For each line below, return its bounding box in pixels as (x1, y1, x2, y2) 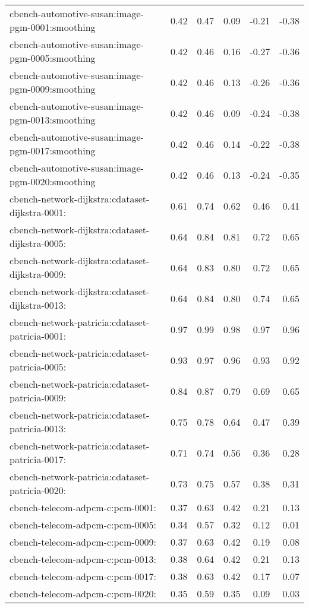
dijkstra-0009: (10, 267, 67, 281)
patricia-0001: (10, 329, 67, 343)
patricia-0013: (10, 422, 67, 435)
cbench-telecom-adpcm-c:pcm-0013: (10, 552, 157, 566)
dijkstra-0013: (10, 298, 67, 312)
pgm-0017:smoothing (10, 144, 96, 157)
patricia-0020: (10, 483, 67, 497)
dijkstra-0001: (10, 205, 67, 219)
